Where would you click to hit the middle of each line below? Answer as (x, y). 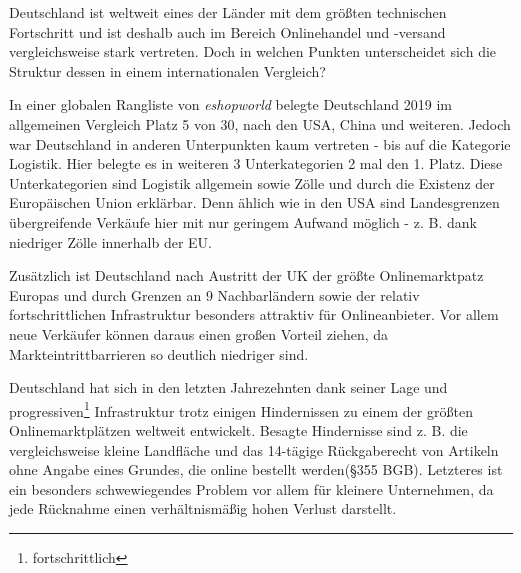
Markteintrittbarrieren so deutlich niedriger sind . (159, 353)
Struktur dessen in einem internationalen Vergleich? (167, 70)
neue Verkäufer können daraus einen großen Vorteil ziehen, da (199, 333)
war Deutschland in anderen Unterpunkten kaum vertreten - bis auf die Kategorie (260, 143)
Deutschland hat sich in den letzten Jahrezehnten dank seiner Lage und (228, 387)
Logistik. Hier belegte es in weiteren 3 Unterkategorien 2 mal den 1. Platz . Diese (256, 163)
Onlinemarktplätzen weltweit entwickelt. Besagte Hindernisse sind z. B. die (238, 429)
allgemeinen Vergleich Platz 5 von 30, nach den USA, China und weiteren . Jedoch (260, 123)
